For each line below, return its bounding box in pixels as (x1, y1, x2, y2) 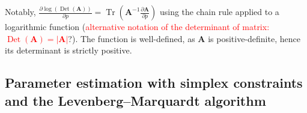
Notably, (5, 5, 36, 17)
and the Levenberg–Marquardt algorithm (5, 91, 266, 109)
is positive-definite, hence (208, 32, 300, 44)
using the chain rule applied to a (159, 5, 279, 17)
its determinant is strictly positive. (5, 44, 132, 56)
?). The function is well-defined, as (68, 32, 195, 44)
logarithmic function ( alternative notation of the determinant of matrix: (5, 20, 270, 32)
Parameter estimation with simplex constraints (5, 73, 303, 92)
